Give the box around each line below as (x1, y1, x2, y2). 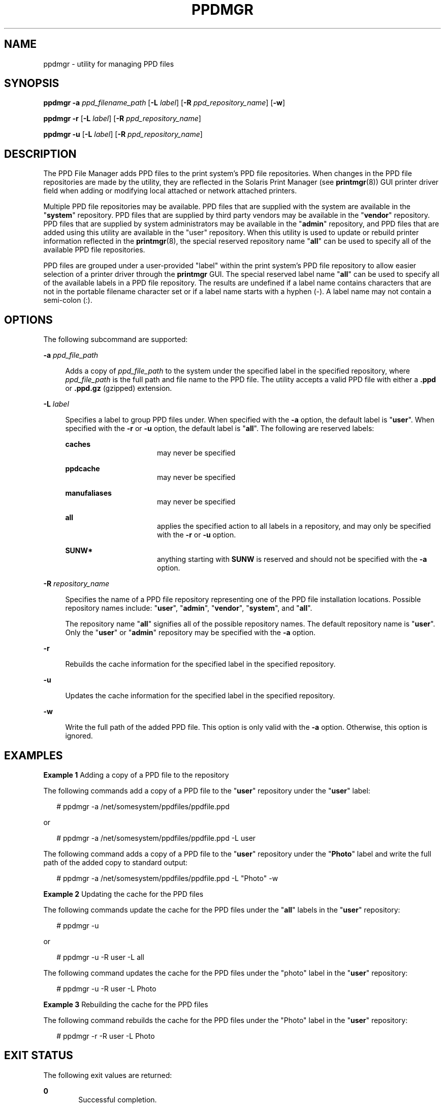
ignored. (65, 731, 93, 741)
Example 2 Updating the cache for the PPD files (43, 889, 204, 898)
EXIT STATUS (4, 1049, 73, 1062)
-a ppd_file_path (43, 351, 99, 360)
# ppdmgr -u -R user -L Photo (56, 984, 156, 993)
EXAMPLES (4, 749, 63, 762)
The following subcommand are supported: (43, 335, 188, 344)
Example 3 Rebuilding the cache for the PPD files (43, 1000, 208, 1009)
